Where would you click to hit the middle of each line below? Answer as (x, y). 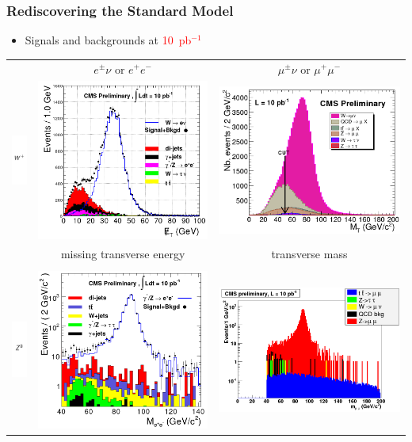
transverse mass (309, 254)
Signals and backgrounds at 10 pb (108, 40)
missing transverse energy (123, 254)
